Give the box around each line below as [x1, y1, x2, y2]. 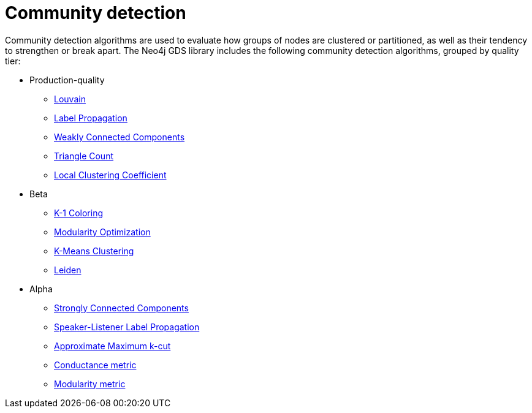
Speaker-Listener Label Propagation [54, 321, 200, 332]
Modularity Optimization [54, 226, 151, 237]
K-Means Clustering [54, 245, 134, 256]
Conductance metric [54, 359, 137, 370]
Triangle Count [54, 150, 114, 161]
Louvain [54, 93, 86, 104]
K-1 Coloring [54, 207, 104, 218]
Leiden [54, 264, 82, 275]
